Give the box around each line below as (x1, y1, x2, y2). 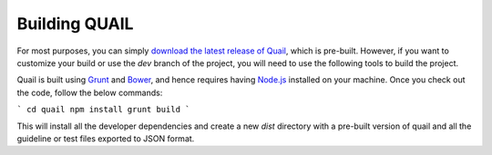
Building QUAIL (16, 14, 134, 34)
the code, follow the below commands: (16, 87, 163, 98)
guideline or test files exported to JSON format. (16, 132, 195, 144)
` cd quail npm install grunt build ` (16, 104, 190, 115)
